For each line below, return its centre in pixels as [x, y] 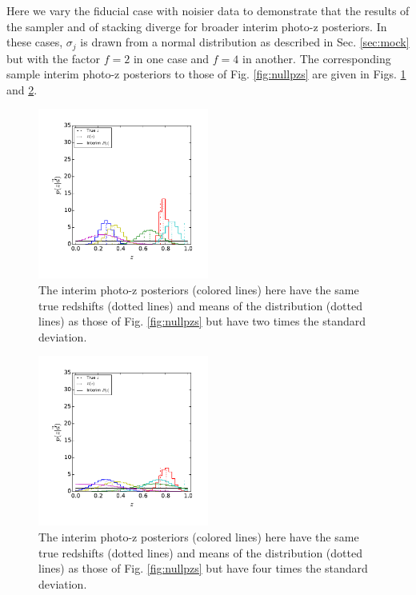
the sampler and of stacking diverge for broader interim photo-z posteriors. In [197, 26]
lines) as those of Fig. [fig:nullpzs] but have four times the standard [203, 568]
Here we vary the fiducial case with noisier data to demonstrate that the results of [208, 10]
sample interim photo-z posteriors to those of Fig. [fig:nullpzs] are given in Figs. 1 [206, 74]
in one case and [171, 58]
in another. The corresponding [317, 58]
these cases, [35, 42]
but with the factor [54, 58]
